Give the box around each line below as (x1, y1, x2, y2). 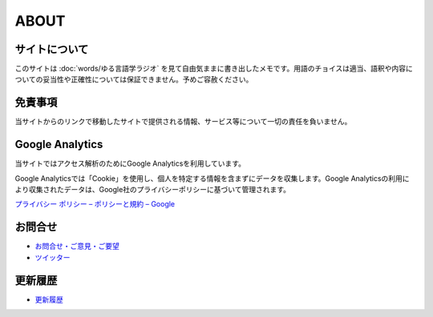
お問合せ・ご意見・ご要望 (34, 241, 119, 251)
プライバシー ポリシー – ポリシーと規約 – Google (14, 199, 176, 209)
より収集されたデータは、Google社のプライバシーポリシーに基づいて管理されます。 (14, 185, 290, 195)
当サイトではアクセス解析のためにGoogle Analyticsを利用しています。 (14, 158, 246, 168)
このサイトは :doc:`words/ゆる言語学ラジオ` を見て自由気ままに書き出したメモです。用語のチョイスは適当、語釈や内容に (14, 64, 413, 74)
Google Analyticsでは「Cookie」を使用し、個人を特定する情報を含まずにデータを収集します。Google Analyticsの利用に (14, 173, 410, 183)
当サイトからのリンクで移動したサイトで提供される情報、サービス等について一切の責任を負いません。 (14, 117, 352, 126)
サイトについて (14, 42, 89, 56)
